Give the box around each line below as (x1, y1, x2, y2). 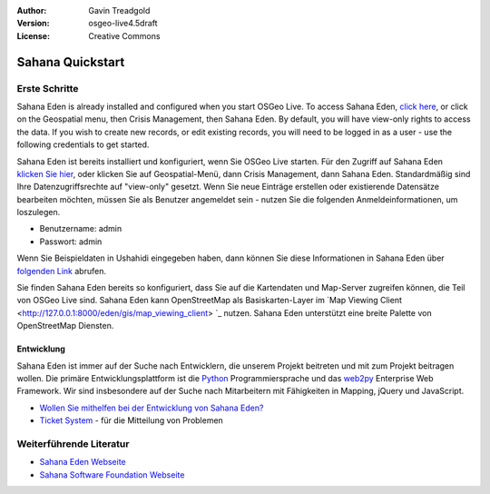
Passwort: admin (39, 236, 103, 247)
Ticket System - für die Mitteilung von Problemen (39, 415, 224, 426)
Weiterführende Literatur (16, 437, 130, 450)
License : (16, 30, 50, 41)
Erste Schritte (16, 82, 79, 94)
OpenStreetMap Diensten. (16, 321, 114, 331)
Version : (16, 18, 50, 29)
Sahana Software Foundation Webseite (39, 469, 185, 480)
